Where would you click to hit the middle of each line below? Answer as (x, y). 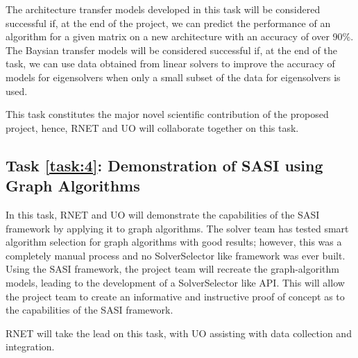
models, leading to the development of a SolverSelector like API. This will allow (175, 282)
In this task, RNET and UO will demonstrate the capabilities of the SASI (163, 214)
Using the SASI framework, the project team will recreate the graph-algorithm (173, 269)
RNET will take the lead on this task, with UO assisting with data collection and (179, 333)
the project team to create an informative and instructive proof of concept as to (175, 296)
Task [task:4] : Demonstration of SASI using (164, 165)
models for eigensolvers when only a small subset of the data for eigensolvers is (173, 77)
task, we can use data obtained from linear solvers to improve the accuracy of (170, 63)
